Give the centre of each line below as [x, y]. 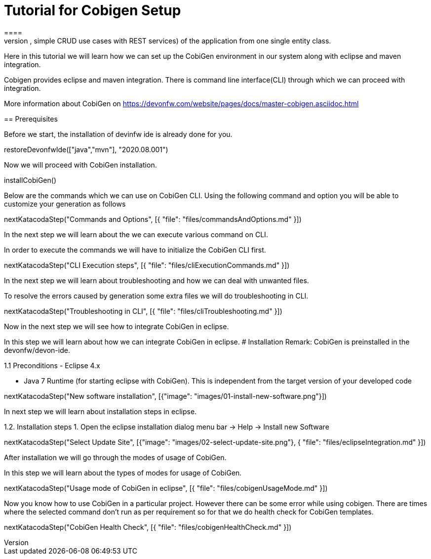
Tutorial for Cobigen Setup [93, 10]
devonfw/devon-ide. [37, 350]
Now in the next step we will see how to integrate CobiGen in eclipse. [117, 326]
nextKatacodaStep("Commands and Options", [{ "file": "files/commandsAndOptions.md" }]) [153, 219]
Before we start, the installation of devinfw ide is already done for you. [118, 134]
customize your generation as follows [65, 204]
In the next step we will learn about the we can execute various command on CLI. [136, 234]
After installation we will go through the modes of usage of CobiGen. [115, 457]
